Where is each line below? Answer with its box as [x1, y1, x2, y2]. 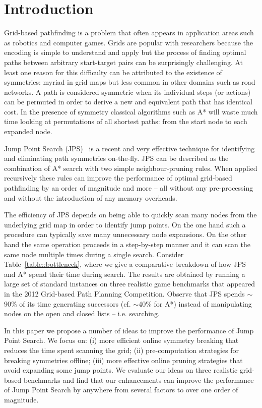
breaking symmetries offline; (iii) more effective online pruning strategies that [4, 355, 243, 365]
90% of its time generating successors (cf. [4, 298, 131, 309]
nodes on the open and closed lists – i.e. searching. [4, 308, 160, 319]
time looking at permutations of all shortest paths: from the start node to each [4, 116, 247, 127]
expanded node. [4, 126, 52, 137]
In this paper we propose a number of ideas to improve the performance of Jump [4, 325, 254, 335]
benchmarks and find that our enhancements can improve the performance [23, 374, 254, 385]
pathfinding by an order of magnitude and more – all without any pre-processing [4, 183, 253, 193]
